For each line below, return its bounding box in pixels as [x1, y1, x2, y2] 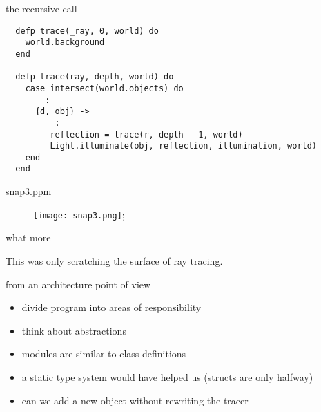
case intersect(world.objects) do [25, 83, 184, 93]
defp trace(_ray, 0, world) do [15, 26, 159, 36]
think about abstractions [21, 323, 126, 337]
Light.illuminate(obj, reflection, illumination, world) [50, 141, 318, 151]
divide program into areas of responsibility [21, 300, 202, 315]
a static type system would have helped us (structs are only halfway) [21, 369, 313, 384]
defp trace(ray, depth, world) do [15, 72, 174, 82]
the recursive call [6, 1, 77, 15]
